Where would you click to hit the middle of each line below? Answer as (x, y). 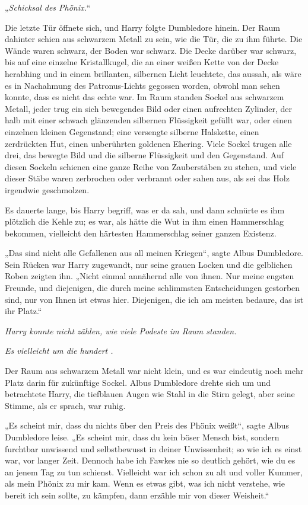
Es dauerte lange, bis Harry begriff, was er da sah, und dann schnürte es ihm (145, 210)
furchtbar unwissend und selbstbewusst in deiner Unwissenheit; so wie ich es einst (153, 448)
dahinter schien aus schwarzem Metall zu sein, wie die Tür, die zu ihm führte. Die (154, 39)
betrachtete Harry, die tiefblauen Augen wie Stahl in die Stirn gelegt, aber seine (150, 394)
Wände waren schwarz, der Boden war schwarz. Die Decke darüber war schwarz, (151, 50)
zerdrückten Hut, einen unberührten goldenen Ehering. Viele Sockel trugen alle (148, 143)
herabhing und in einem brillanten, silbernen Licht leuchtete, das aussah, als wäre (153, 73)
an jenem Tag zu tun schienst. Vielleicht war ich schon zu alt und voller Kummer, (154, 472)
